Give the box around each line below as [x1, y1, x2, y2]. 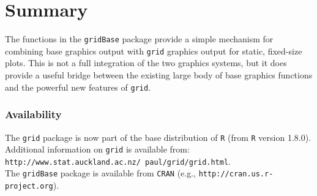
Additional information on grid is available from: [5, 143, 190, 156]
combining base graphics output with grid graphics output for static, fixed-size [5, 44, 302, 57]
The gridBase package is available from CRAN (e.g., [5, 167, 196, 179]
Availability [5, 107, 62, 122]
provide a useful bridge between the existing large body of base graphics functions [5, 69, 313, 81]
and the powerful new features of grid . [5, 80, 151, 93]
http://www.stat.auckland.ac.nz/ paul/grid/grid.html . [5, 154, 231, 167]
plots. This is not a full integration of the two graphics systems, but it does [5, 56, 287, 69]
